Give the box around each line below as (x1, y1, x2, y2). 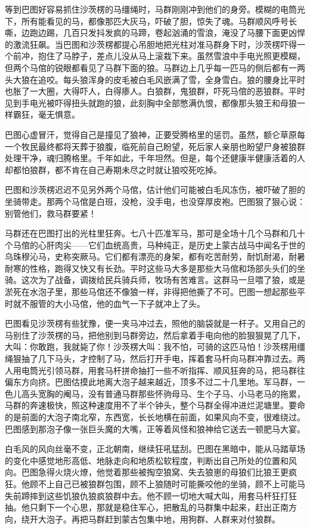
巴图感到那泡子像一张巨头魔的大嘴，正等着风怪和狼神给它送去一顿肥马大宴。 (5, 422, 305, 435)
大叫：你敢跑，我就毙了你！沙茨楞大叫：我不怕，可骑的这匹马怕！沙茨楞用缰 (5, 340, 305, 353)
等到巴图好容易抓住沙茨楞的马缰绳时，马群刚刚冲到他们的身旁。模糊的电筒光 (5, 3, 305, 15)
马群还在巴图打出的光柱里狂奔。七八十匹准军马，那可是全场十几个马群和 (5, 227, 289, 239)
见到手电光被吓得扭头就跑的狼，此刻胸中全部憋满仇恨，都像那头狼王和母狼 (5, 96, 297, 109)
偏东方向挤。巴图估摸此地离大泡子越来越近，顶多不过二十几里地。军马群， (5, 376, 297, 388)
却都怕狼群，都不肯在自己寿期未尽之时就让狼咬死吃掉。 (5, 163, 222, 176)
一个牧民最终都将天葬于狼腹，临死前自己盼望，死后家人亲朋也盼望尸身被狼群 (5, 140, 305, 152)
